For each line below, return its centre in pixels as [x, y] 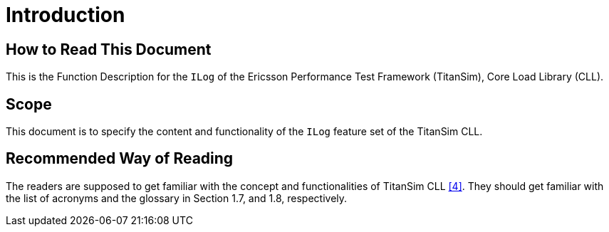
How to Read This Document [109, 49]
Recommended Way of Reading [120, 159]
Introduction [66, 15]
